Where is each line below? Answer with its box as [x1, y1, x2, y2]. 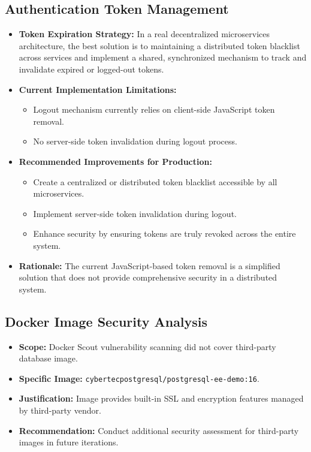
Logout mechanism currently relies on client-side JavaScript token [33, 103, 275, 116]
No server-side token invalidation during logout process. [33, 135, 237, 147]
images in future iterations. [19, 436, 119, 448]
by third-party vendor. [19, 403, 101, 416]
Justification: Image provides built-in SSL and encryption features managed [19, 392, 304, 405]
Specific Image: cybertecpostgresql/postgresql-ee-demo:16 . [19, 372, 259, 384]
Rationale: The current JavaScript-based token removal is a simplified [19, 259, 280, 272]
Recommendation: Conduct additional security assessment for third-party [19, 424, 299, 436]
